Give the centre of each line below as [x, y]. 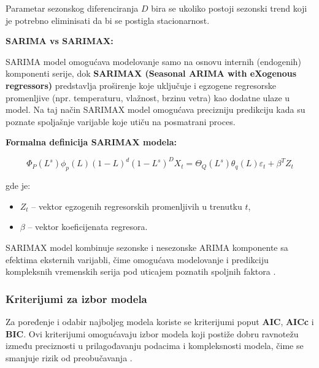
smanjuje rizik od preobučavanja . [69, 357]
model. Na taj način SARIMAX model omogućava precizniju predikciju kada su [156, 109]
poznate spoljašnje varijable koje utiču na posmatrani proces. [121, 121]
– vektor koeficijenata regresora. [88, 227]
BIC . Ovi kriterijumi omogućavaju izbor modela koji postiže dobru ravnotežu [152, 333]
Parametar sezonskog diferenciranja [72, 8]
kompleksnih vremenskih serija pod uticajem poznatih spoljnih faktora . [141, 271]
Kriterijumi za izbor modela [76, 298]
